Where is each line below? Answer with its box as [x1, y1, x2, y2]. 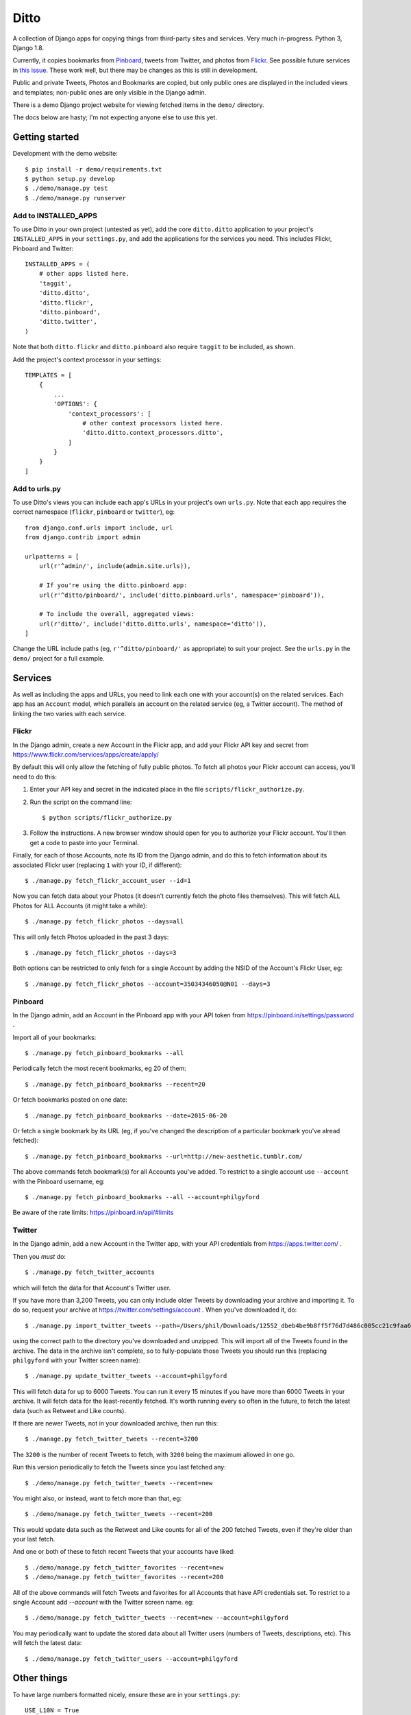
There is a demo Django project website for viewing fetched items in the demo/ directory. [12, 100, 264, 109]
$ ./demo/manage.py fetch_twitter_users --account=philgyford [25, 1655, 238, 1663]
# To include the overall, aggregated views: [38, 611, 195, 618]
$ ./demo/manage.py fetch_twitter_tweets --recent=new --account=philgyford [25, 1614, 289, 1622]
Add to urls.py [12, 484, 62, 493]
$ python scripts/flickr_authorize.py [42, 814, 173, 822]
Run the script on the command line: [29, 798, 133, 806]
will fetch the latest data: [12, 1639, 82, 1647]
